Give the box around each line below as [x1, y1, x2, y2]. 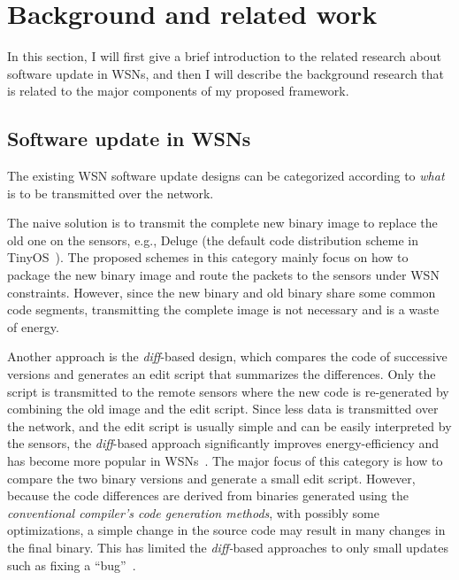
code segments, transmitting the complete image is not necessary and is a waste [7, 300, 440, 319]
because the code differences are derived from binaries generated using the [7, 486, 409, 505]
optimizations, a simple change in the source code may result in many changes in [7, 521, 446, 539]
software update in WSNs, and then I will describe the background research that [7, 64, 445, 82]
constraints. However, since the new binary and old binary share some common [7, 282, 436, 301]
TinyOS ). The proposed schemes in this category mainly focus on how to [7, 248, 409, 267]
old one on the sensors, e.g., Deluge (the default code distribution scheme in [7, 230, 418, 249]
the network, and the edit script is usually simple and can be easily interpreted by [7, 416, 452, 435]
